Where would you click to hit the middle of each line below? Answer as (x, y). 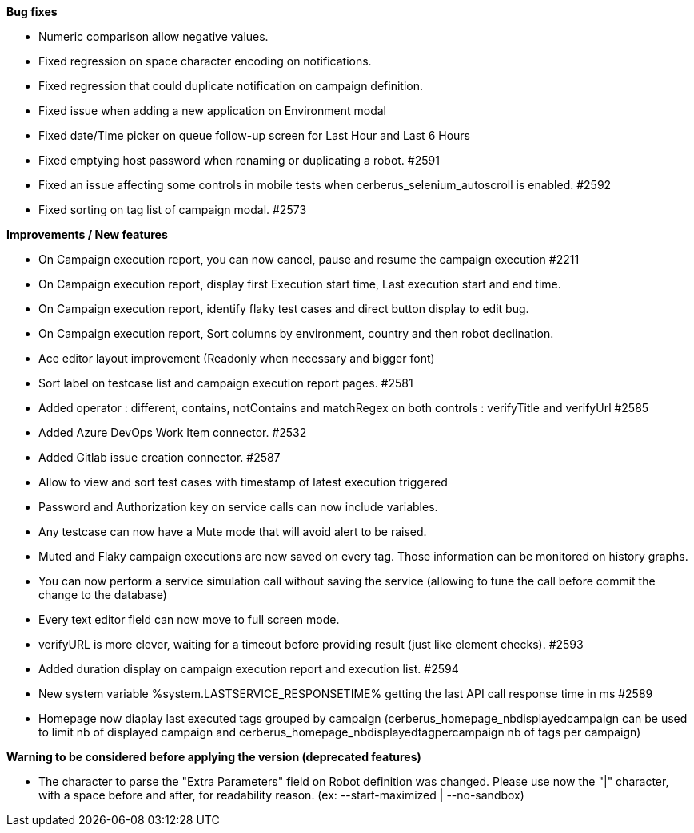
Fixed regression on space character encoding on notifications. (205, 61)
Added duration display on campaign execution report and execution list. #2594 (249, 669)
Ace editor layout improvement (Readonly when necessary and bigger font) (237, 358)
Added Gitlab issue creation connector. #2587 (160, 457)
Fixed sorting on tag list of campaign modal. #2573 (173, 210)
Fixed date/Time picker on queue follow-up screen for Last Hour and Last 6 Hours (254, 135)
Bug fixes (32, 12)
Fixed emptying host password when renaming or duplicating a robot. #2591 (239, 160)
